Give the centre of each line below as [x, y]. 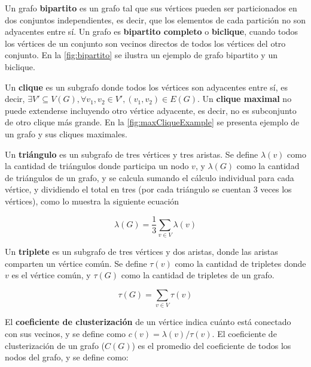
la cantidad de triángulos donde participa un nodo [97, 166]
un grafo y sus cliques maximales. [66, 133]
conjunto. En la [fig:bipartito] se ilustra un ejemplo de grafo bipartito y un [141, 55]
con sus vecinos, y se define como [65, 333]
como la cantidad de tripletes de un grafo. [198, 275]
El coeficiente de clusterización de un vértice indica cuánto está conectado [148, 322]
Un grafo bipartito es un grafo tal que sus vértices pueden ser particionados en [151, 8]
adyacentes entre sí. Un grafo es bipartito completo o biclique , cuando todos [152, 31]
